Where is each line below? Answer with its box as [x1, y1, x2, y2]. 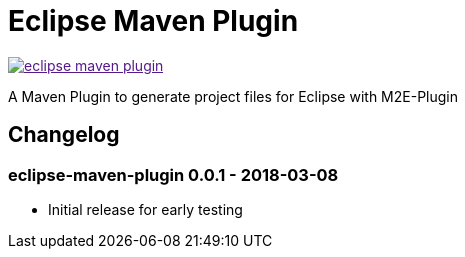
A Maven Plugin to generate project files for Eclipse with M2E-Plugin [8, 87, 458, 105]
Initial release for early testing [48, 200, 243, 218]
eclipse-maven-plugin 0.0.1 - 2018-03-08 [8, 164, 339, 185]
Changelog [8, 122, 120, 148]
